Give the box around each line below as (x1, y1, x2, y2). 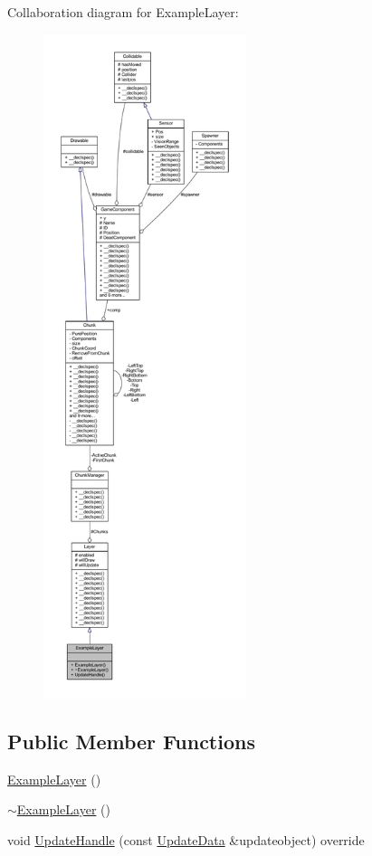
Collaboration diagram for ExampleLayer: (7, 3, 239, 21)
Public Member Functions (7, 727, 255, 755)
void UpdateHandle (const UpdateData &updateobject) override (7, 830, 365, 849)
